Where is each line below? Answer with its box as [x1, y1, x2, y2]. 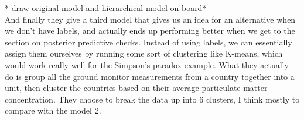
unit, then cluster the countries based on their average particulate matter [5, 82, 268, 94]
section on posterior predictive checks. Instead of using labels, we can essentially [5, 36, 292, 48]
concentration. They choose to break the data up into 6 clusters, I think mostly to [5, 93, 300, 105]
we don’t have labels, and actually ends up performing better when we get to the [5, 24, 295, 37]
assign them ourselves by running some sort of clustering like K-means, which [5, 47, 283, 59]
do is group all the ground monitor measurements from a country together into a [5, 70, 295, 82]
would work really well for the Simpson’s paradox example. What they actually [5, 58, 289, 70]
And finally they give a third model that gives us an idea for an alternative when [5, 13, 296, 25]
